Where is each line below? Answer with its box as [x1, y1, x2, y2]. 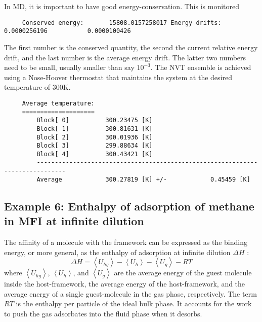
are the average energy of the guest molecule [114, 267, 252, 278]
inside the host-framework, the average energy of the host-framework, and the [4, 278, 245, 289]
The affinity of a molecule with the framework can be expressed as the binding [4, 237, 247, 247]
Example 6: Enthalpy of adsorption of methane [4, 198, 254, 213]
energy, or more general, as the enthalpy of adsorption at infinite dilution [4, 246, 231, 257]
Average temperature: [22, 99, 95, 107]
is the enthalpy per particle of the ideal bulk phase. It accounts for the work [16, 298, 252, 309]
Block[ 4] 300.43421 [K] [36, 150, 153, 158]
